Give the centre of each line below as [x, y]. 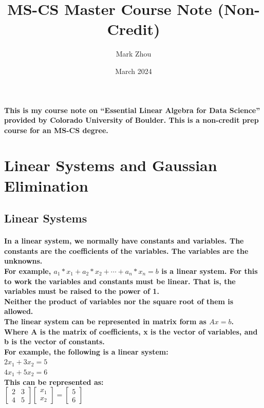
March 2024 [134, 71]
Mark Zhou [134, 54]
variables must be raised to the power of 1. [82, 291]
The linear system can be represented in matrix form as [105, 321]
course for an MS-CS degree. [56, 130]
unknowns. [23, 261]
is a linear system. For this [210, 271]
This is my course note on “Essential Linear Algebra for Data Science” [132, 110]
